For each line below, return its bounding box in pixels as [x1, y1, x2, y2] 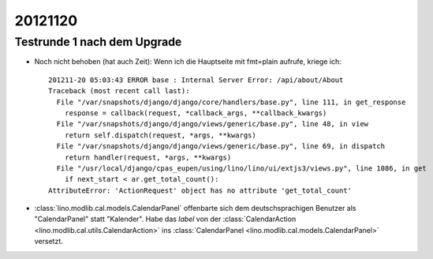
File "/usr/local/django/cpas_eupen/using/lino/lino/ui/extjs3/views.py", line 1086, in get [56, 163, 427, 173]
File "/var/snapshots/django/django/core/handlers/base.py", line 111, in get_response [56, 97, 406, 107]
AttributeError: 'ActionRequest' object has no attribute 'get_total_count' [48, 186, 353, 195]
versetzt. [34, 237, 63, 246]
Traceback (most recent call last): [48, 87, 190, 96]
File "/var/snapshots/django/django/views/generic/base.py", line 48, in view [56, 119, 369, 129]
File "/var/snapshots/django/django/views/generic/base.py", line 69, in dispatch [56, 142, 386, 151]
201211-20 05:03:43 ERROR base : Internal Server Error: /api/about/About [48, 75, 344, 84]
